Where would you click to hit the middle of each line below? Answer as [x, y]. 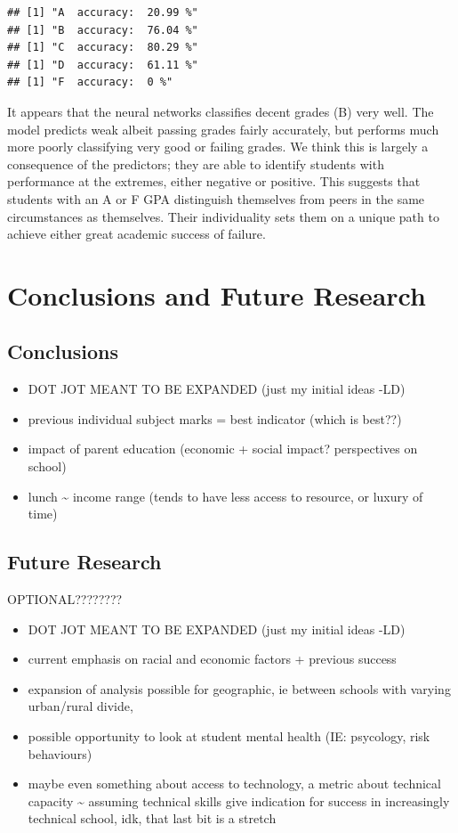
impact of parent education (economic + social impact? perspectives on [223, 449]
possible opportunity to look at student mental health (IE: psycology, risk [229, 736]
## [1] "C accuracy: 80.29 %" [103, 48]
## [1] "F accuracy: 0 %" [90, 82]
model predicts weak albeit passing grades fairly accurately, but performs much [223, 129]
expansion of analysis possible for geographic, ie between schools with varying [239, 688]
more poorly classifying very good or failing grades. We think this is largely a [218, 147]
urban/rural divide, [80, 706]
